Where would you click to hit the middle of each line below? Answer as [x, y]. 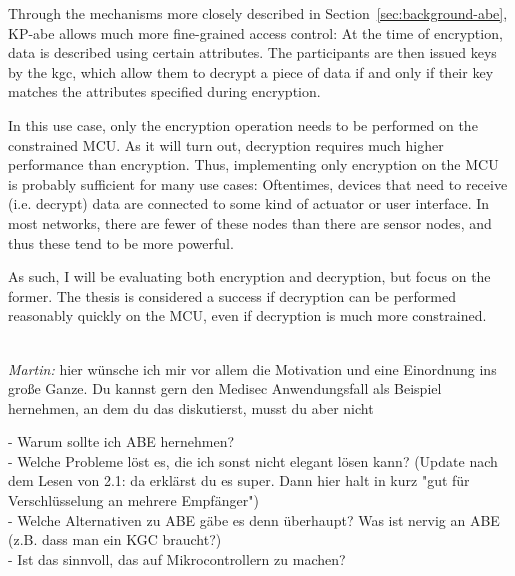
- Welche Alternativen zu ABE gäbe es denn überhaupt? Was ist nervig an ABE [254, 519]
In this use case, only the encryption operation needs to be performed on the [243, 124]
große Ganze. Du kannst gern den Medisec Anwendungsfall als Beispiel [225, 388]
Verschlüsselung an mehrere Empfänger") [133, 500]
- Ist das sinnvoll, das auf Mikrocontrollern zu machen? [177, 558]
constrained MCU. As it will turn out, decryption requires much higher [226, 144]
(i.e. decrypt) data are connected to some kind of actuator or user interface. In [249, 203]
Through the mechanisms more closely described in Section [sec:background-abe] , [258, 13]
